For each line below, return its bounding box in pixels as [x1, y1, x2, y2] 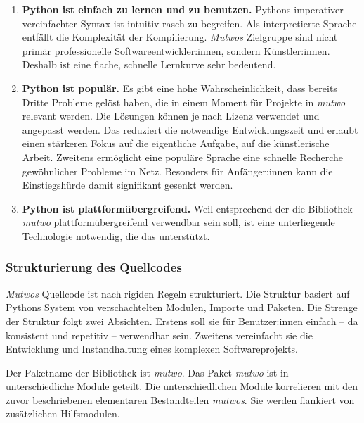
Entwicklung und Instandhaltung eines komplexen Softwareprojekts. [6, 341, 298, 356]
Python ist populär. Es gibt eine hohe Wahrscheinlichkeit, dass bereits [22, 80, 337, 95]
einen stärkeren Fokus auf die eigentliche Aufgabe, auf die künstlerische [22, 136, 330, 151]
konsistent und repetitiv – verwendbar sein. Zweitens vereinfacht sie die [6, 327, 313, 342]
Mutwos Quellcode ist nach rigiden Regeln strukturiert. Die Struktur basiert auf [6, 286, 350, 301]
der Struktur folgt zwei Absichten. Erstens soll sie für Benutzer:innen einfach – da [6, 313, 358, 328]
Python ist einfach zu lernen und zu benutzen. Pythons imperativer [22, 2, 344, 16]
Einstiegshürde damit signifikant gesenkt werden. [22, 177, 233, 192]
